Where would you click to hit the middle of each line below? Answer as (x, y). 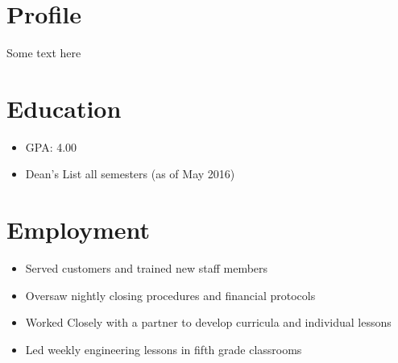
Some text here (44, 53)
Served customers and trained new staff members (147, 268)
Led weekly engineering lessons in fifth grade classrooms (164, 349)
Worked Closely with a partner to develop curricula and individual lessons (208, 322)
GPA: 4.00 (51, 146)
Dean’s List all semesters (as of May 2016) (130, 174)
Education (64, 108)
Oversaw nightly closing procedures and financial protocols (170, 295)
